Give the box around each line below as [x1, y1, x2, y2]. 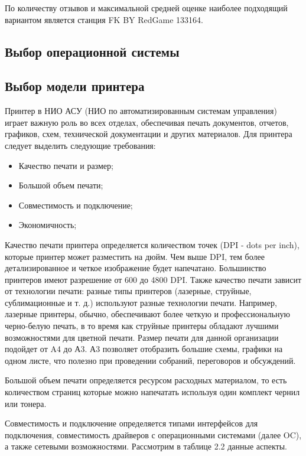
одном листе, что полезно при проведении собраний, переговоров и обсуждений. [5, 354, 296, 366]
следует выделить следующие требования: [5, 139, 156, 151]
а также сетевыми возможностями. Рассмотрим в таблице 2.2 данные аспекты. [5, 440, 287, 452]
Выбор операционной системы [5, 42, 180, 60]
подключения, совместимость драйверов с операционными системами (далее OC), [5, 428, 302, 441]
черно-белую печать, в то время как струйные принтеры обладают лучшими [5, 320, 279, 332]
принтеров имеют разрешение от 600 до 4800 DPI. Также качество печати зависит [5, 273, 302, 285]
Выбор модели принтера [5, 77, 145, 95]
